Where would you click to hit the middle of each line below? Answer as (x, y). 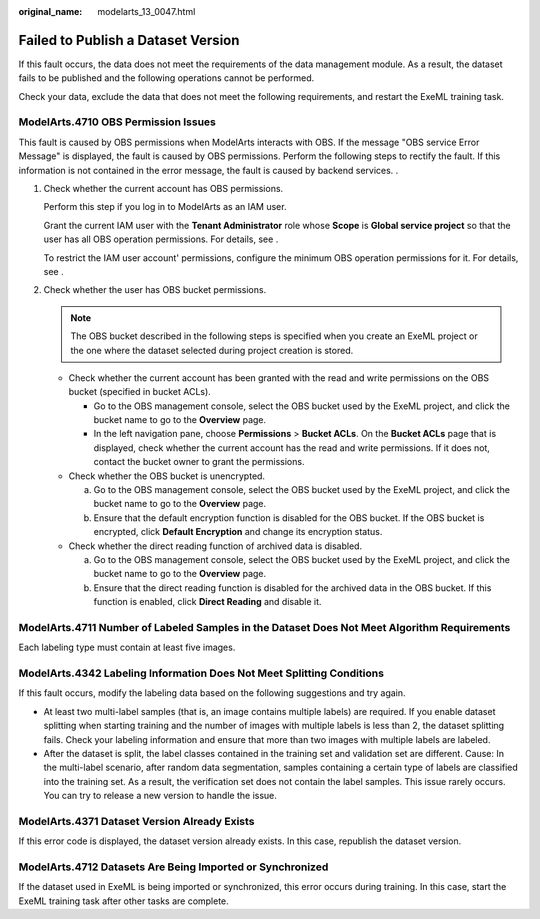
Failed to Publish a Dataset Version (129, 40)
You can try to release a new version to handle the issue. (160, 796)
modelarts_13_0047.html (146, 11)
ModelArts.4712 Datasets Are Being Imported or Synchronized (173, 867)
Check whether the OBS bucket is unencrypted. (166, 476)
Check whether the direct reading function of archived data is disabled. (215, 546)
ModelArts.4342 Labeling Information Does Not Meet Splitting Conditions (201, 673)
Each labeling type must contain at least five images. (127, 647)
